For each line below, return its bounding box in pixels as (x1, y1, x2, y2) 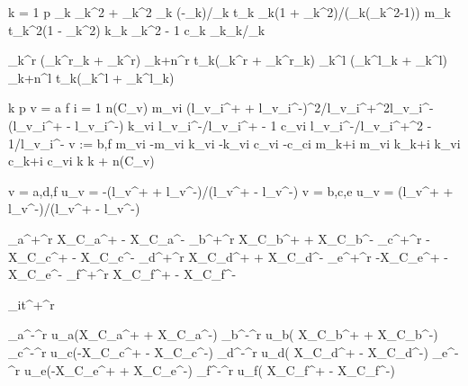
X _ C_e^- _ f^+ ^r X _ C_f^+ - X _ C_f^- (8, 265, 237, 283)
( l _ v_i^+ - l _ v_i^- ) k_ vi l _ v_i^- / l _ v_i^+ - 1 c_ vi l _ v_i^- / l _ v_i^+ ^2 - (8, 115, 432, 134)
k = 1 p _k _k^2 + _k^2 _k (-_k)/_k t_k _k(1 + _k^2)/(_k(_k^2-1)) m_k (8, 3, 451, 21)
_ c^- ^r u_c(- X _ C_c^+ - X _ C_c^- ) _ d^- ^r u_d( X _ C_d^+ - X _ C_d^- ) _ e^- (8, 342, 459, 361)
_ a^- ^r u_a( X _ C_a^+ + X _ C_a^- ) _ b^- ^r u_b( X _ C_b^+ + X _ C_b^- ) (8, 325, 438, 344)
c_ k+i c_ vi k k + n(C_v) (8, 151, 155, 170)
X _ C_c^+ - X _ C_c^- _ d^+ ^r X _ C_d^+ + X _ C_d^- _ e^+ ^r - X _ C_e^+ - (8, 247, 449, 265)
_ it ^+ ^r (8, 294, 55, 313)
